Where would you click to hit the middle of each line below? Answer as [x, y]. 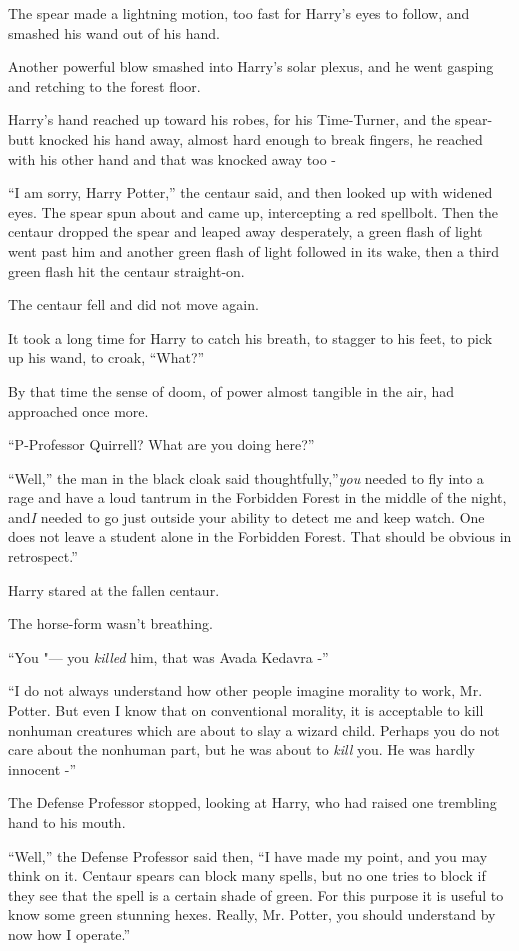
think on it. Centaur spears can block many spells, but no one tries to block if [247, 875]
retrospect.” [43, 556]
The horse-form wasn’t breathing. [110, 623]
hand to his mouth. [67, 822]
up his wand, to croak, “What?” [106, 357]
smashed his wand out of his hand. [114, 32]
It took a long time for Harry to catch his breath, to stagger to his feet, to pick [250, 337]
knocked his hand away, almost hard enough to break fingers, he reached [261, 138]
